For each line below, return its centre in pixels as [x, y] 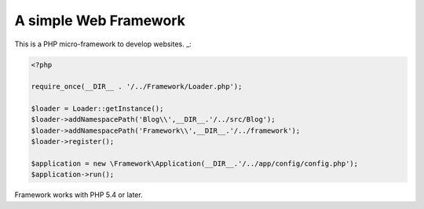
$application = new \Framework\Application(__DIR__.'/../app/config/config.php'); [195, 164]
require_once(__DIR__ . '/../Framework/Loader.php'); [137, 87]
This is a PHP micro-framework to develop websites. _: [103, 44]
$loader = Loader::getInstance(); [97, 109]
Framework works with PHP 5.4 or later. [79, 195]
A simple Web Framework [100, 20]
